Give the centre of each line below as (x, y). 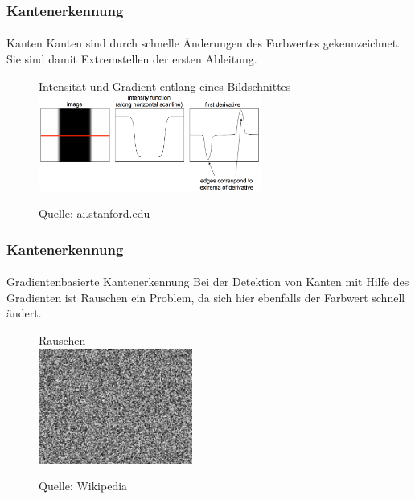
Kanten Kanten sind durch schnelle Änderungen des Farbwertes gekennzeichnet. (203, 43)
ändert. (24, 313)
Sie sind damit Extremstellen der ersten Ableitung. (132, 59)
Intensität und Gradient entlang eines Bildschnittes (165, 86)
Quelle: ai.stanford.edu (95, 213)
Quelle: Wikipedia (83, 486)
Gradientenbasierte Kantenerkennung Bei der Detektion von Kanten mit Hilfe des (208, 282)
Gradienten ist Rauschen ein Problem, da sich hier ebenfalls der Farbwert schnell (206, 297)
